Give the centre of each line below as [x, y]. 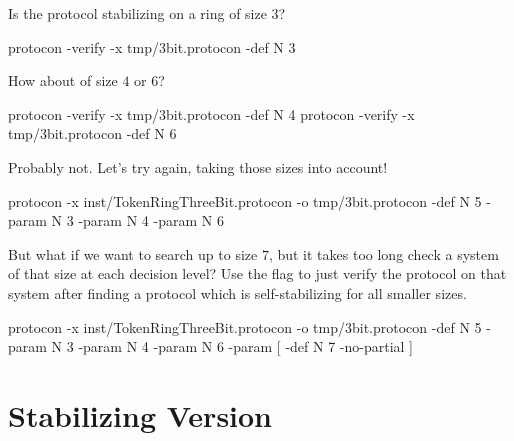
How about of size [63, 80]
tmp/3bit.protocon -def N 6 [92, 133]
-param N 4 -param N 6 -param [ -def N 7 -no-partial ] [245, 346]
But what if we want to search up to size [133, 253]
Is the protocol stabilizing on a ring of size [137, 13]
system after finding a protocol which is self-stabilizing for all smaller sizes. [237, 292]
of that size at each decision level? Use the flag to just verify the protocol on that [257, 273]
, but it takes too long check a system [383, 253]
